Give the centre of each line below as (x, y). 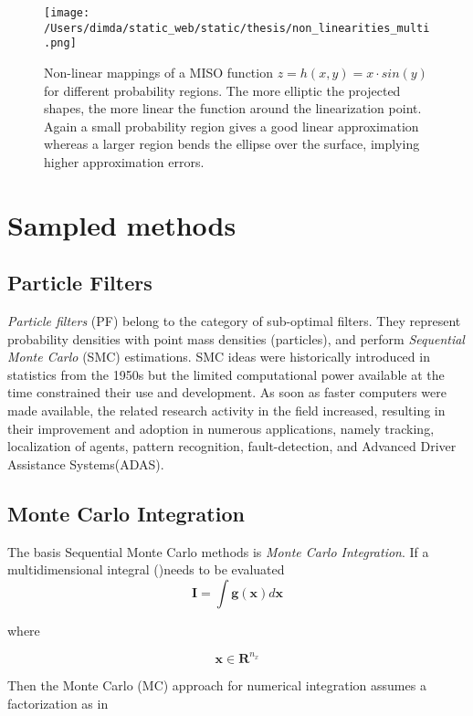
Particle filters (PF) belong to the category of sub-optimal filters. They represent (234, 321)
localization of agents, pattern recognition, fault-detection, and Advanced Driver (232, 446)
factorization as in (58, 703)
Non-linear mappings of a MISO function (158, 72)
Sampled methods (122, 224)
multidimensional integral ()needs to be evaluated (146, 569)
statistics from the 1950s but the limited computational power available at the (226, 374)
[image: (67, 13)
